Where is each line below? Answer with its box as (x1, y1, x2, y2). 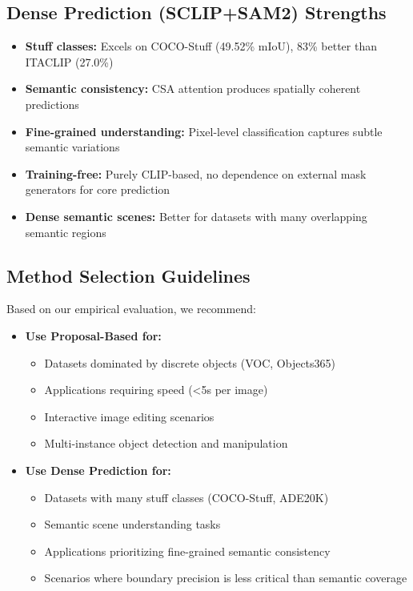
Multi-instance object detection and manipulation (44, 435, 288, 452)
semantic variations (25, 139, 120, 155)
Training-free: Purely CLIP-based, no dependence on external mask (25, 165, 367, 182)
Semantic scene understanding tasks (44, 516, 221, 533)
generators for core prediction (25, 181, 170, 198)
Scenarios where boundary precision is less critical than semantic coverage (44, 569, 407, 586)
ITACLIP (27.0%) (25, 53, 114, 70)
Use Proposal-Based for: (25, 327, 162, 344)
